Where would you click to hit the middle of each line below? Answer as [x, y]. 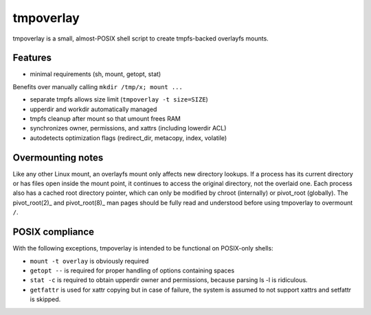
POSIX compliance [54, 232]
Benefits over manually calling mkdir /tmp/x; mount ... [98, 86]
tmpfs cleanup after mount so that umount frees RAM [105, 119]
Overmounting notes [58, 157]
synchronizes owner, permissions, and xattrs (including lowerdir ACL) [128, 128]
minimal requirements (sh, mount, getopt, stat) [95, 74]
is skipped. [45, 299]
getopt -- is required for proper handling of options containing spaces [132, 270]
